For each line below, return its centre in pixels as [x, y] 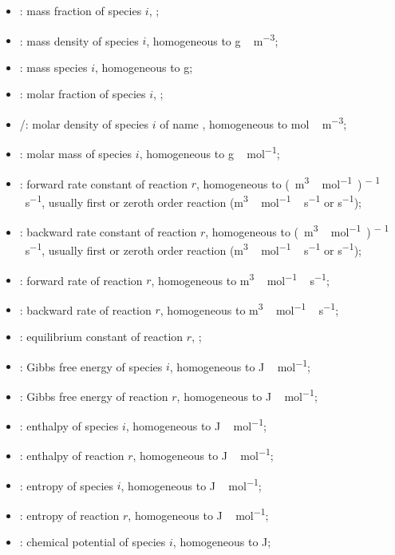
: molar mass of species [76, 153]
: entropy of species [67, 485]
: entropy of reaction [69, 515]
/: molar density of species [84, 123]
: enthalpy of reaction [72, 456]
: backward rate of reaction [85, 309]
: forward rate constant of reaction [104, 183]
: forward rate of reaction [81, 280]
